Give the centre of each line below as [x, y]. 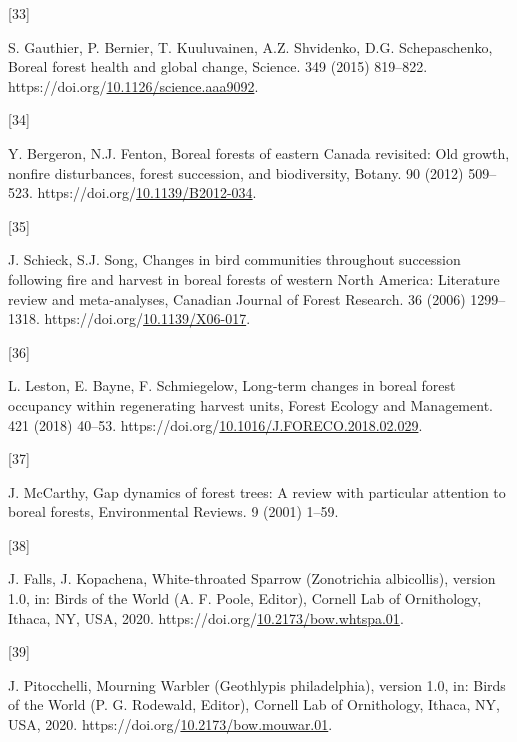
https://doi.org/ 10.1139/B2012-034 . [147, 192]
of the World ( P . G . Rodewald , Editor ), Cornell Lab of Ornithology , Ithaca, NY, [254, 704]
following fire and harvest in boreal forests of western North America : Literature [254, 278]
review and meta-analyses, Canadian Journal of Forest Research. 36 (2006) [237, 298]
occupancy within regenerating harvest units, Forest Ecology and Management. [250, 404]
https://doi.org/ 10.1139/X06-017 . [147, 318]
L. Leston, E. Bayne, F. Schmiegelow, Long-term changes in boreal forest [232, 385]
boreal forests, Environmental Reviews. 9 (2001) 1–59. [173, 511]
